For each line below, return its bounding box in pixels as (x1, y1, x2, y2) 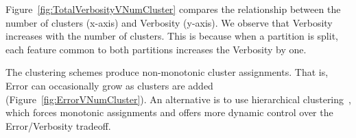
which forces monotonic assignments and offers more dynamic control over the (5, 105, 333, 120)
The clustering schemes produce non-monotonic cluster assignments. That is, (5, 65, 329, 79)
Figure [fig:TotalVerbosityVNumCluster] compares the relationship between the (5, 2, 341, 16)
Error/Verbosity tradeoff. (5, 118, 111, 133)
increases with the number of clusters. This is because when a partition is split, (5, 29, 338, 43)
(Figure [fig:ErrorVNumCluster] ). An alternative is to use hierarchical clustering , (5, 92, 351, 106)
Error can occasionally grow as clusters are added (5, 78, 213, 92)
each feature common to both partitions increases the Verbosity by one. (5, 42, 307, 56)
